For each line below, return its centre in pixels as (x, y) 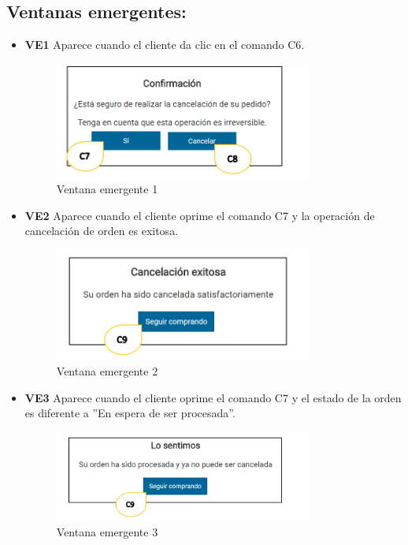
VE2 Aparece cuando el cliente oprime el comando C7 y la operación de (200, 215)
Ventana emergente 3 (107, 532)
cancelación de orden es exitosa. (102, 231)
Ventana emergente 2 (107, 370)
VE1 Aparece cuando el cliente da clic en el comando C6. (165, 45)
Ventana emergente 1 (107, 189)
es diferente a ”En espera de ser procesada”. (130, 413)
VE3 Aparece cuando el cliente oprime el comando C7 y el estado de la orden (213, 397)
